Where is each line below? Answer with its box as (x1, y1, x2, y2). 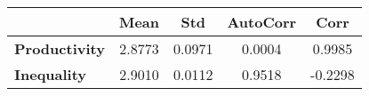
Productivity (14, 38, 105, 59)
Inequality (14, 64, 87, 84)
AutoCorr (227, 12, 297, 32)
